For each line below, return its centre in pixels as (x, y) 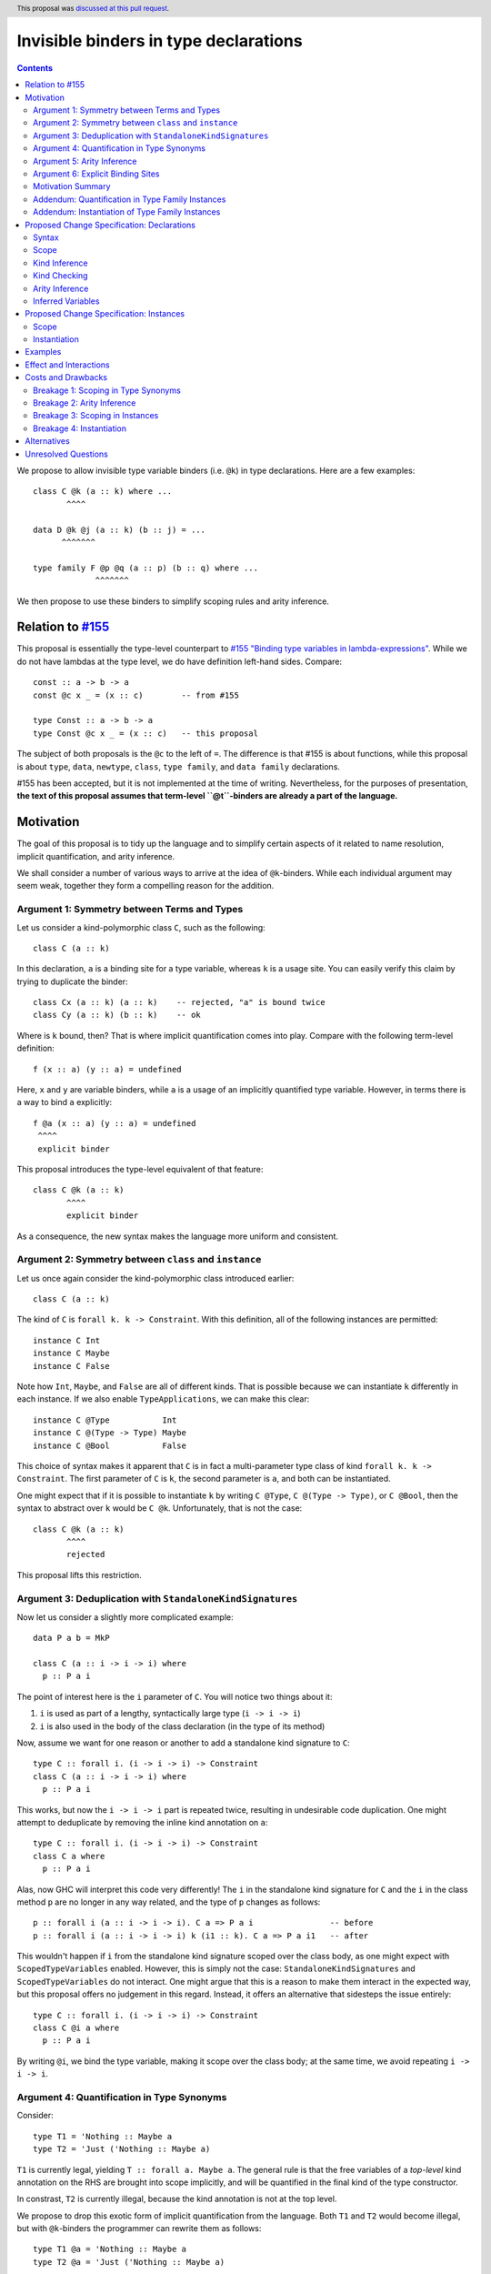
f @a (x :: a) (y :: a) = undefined (115, 1123)
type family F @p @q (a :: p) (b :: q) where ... (146, 568)
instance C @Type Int (105, 1420)
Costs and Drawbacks (66, 377)
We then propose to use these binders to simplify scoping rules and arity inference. (173, 601)
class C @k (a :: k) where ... (103, 492)
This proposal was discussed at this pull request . (93, 8)
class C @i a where (76, 2028)
